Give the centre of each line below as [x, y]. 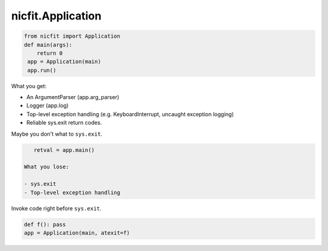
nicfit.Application [56, 16]
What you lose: [46, 167]
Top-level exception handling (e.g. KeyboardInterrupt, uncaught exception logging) [130, 114]
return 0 [50, 53]
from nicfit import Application [72, 36]
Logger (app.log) [48, 106]
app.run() [42, 70]
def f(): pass [45, 224]
